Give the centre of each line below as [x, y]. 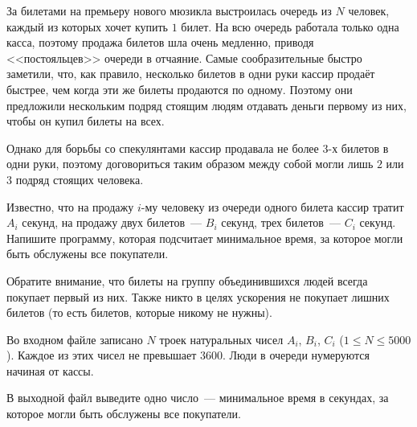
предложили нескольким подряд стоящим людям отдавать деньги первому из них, [206, 105]
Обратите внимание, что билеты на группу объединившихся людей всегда [187, 280]
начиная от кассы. [50, 370]
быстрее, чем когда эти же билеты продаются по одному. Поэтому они [180, 89]
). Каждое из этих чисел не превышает [102, 355]
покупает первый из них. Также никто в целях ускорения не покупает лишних [198, 296]
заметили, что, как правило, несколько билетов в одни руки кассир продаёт [191, 74]
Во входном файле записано [75, 339]
